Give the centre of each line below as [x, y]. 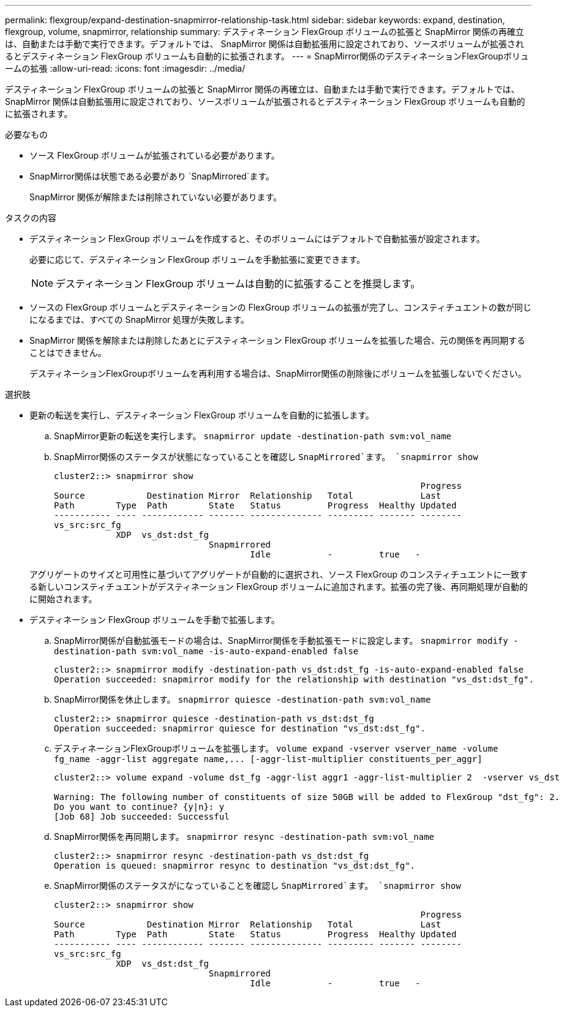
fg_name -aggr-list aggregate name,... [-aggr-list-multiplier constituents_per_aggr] [268, 759]
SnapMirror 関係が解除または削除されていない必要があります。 [156, 197]
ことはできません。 [68, 353]
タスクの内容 [31, 218]
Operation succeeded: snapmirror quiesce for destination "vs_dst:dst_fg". [240, 728]
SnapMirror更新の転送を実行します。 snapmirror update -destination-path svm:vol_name [253, 436]
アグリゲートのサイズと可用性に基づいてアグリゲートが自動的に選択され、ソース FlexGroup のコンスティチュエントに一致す [279, 574]
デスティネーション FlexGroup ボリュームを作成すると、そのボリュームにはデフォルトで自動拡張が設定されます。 [257, 239]
